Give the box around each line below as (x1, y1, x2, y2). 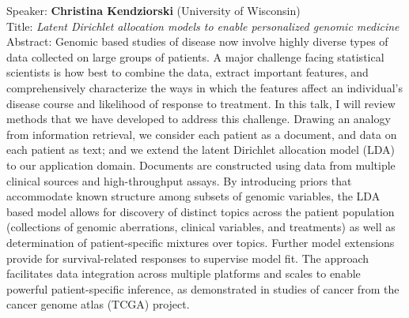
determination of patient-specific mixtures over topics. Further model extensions (6, 234, 395, 250)
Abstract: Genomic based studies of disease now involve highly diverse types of (6, 33, 388, 50)
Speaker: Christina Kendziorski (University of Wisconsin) (6, 2, 301, 18)
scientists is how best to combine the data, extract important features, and (6, 64, 369, 80)
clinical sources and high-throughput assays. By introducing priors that (6, 172, 352, 189)
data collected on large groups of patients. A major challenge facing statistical (6, 48, 384, 65)
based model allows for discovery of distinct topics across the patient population (6, 203, 395, 219)
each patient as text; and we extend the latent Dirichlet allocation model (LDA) (6, 141, 396, 158)
